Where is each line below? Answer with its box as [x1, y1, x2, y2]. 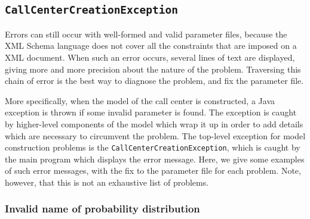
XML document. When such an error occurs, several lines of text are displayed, [5, 51, 295, 63]
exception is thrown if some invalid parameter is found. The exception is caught [5, 106, 297, 118]
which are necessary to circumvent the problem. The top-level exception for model [5, 129, 306, 142]
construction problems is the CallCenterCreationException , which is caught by [5, 141, 300, 154]
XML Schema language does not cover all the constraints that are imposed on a [5, 39, 297, 52]
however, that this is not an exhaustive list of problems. [5, 176, 209, 188]
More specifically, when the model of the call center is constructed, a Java [5, 94, 275, 107]
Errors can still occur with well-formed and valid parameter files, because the [5, 27, 287, 40]
